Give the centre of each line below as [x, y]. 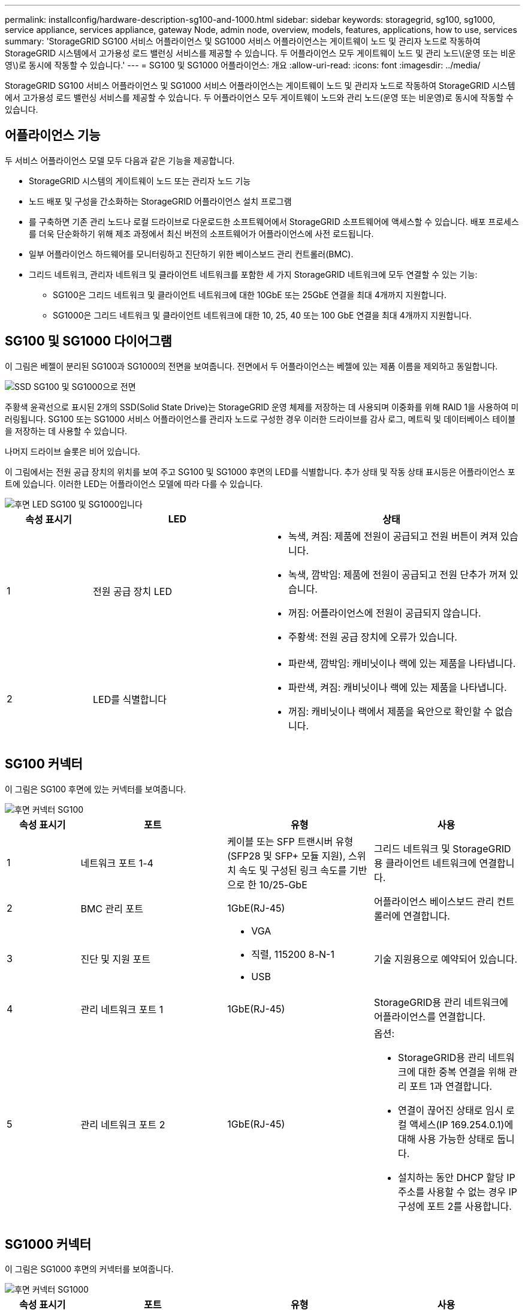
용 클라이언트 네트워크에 [426, 863]
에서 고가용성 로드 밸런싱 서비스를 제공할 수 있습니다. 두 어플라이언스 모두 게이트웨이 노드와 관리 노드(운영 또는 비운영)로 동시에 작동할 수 [259, 97]
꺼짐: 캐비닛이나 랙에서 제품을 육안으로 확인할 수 [390, 711]
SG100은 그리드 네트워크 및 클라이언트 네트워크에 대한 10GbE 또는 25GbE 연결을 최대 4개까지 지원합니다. [250, 295]
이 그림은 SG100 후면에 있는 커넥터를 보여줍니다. [96, 789]
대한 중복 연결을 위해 [462, 1072]
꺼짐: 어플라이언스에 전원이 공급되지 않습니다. [384, 613]
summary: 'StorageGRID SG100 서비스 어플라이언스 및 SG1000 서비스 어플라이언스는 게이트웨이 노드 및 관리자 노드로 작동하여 [243, 41]
